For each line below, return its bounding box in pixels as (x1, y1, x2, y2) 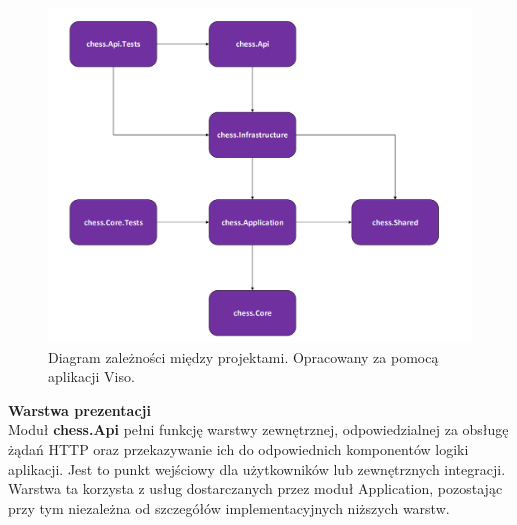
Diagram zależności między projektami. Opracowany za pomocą (48, 346, 439, 367)
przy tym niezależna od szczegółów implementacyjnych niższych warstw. (8, 497, 450, 518)
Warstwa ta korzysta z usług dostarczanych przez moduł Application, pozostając (8, 478, 503, 499)
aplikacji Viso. (48, 366, 135, 387)
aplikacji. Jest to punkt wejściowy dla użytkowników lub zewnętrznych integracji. (8, 458, 506, 479)
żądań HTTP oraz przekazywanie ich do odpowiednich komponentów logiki (8, 438, 469, 459)
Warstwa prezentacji (8, 399, 151, 420)
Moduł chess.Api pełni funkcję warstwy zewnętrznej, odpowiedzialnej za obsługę (8, 419, 509, 440)
